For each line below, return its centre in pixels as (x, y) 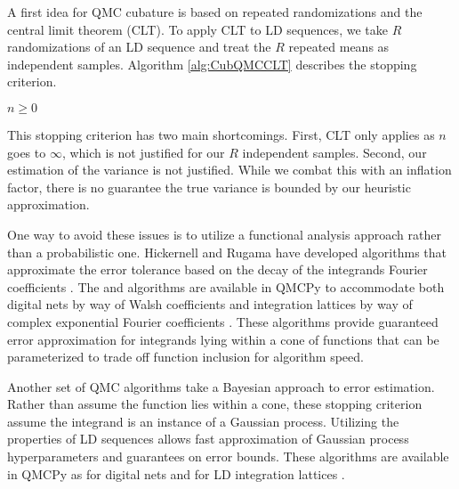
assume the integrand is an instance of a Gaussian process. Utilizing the (203, 421)
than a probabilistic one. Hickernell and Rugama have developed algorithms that (227, 252)
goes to (27, 152)
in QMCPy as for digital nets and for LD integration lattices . (176, 473)
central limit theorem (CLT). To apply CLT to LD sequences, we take (197, 29)
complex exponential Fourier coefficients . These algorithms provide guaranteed (223, 321)
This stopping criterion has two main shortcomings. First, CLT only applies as (221, 134)
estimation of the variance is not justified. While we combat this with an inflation (229, 170)
